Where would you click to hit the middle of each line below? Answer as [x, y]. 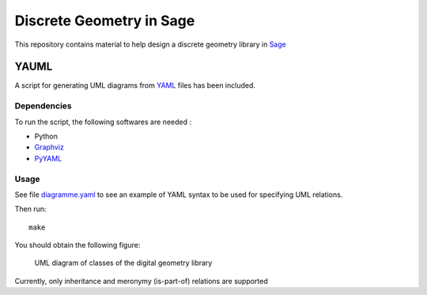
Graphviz [49, 147]
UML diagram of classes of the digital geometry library [123, 263]
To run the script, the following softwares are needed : [103, 122]
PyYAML [48, 158]
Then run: [30, 209]
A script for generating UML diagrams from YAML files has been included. [135, 85]
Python [46, 136]
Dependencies [43, 106]
